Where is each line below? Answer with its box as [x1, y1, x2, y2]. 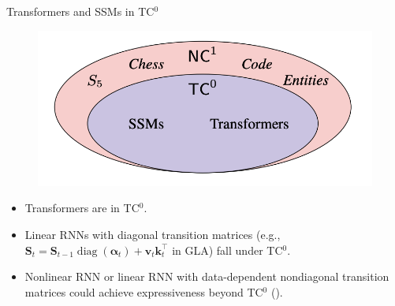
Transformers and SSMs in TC [6, 3, 155, 19]
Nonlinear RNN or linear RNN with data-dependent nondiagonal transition [24, 268, 389, 285]
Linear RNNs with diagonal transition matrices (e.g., [24, 226, 281, 243]
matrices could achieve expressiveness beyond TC [24, 283, 263, 300]
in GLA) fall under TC [172, 241, 283, 258]
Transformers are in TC [24, 200, 140, 216]
